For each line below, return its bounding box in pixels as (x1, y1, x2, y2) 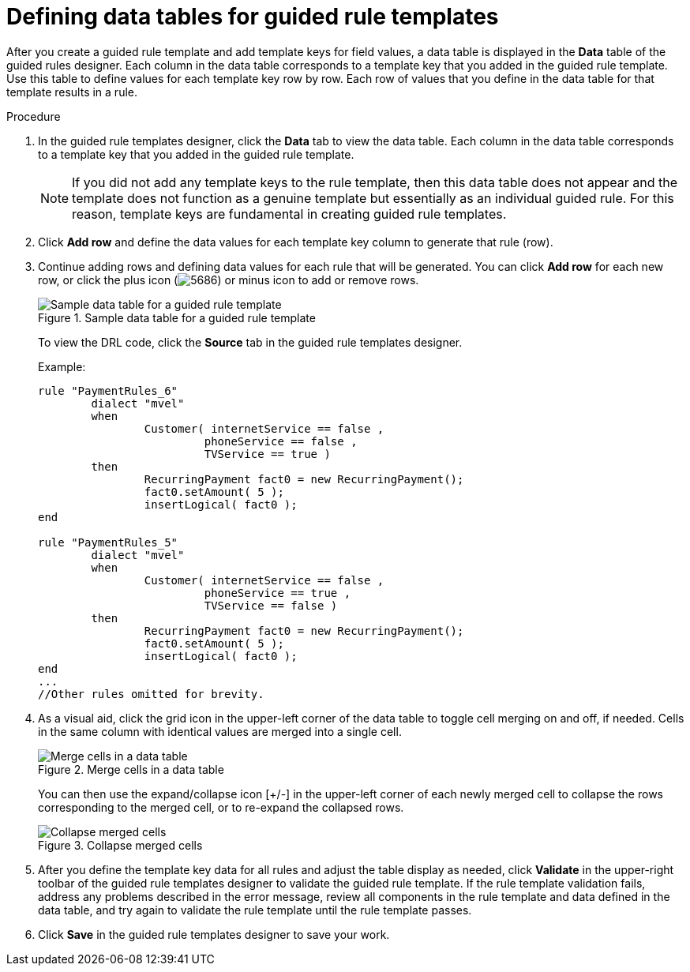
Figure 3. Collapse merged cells (38, 838, 203, 852)
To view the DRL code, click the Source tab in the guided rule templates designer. (38, 335, 463, 349)
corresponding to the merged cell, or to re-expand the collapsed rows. (38, 800, 404, 814)
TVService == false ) (204, 599, 338, 612)
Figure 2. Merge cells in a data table (38, 762, 224, 776)
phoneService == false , (204, 434, 358, 448)
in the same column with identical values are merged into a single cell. (38, 724, 402, 738)
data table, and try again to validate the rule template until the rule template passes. (38, 903, 472, 917)
